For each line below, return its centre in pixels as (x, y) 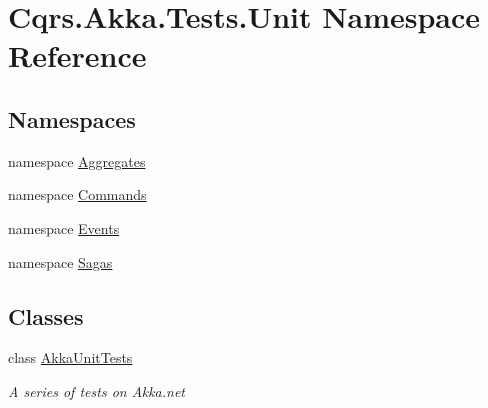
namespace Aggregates (77, 160)
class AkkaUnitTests (70, 357)
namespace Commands (77, 194)
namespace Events (64, 227)
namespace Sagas (60, 261)
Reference (77, 55)
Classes (46, 315)
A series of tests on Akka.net (96, 390)
